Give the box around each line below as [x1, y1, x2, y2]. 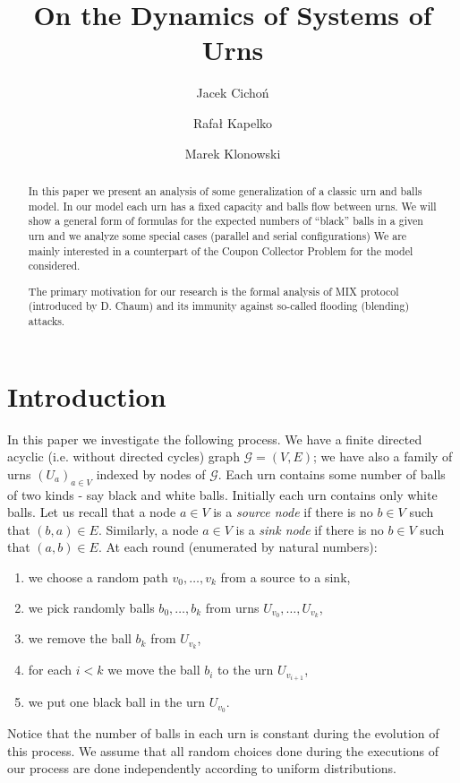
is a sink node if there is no [235, 520, 384, 538]
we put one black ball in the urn [28, 693, 206, 711]
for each [28, 660, 72, 679]
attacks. [28, 314, 65, 329]
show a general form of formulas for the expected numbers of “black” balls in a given [28, 213, 423, 228]
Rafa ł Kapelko [192, 113, 273, 132]
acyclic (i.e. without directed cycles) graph [7, 447, 240, 466]
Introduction [7, 377, 166, 414]
